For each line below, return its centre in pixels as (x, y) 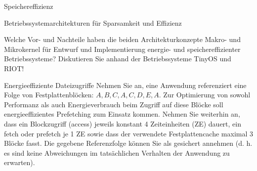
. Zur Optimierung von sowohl (205, 95)
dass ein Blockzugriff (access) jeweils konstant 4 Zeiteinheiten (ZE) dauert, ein (123, 123)
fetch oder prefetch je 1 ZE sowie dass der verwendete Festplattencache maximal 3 (128, 133)
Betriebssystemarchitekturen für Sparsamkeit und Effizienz (93, 22)
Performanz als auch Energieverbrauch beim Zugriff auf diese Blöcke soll (114, 104)
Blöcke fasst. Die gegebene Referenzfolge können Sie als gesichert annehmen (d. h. (128, 143)
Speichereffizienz (29, 6)
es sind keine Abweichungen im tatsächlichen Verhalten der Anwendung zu (117, 152)
